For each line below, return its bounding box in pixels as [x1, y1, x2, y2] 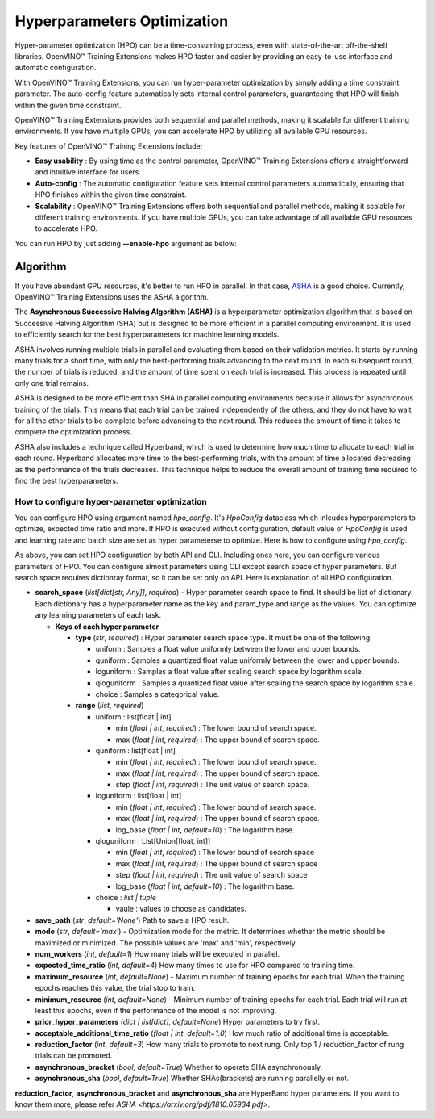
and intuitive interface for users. [35, 167, 141, 177]
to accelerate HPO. [35, 224, 98, 233]
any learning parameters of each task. [35, 610, 162, 620]
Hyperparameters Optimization [14, 12, 229, 30]
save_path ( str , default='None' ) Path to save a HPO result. [35, 915, 230, 924]
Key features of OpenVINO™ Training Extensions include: [14, 141, 203, 151]
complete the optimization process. [14, 427, 133, 437]
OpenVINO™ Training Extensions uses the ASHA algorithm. [14, 292, 209, 302]
